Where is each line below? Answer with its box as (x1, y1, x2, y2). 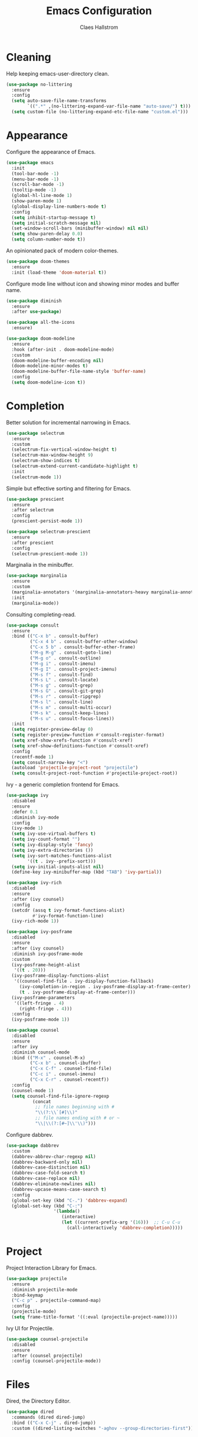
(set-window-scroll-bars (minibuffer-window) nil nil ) (11, 225, 149, 231)
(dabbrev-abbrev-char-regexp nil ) (11, 1153, 96, 1160)
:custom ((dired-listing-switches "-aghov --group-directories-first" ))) (11, 1425, 196, 1431)
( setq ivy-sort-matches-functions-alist (11, 852, 112, 859)
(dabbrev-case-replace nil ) (11, 1176, 81, 1182)
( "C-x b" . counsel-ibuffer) (29, 1060, 101, 1066)
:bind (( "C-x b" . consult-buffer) (11, 633, 99, 639)
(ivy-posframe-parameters (11, 995, 75, 1000)
